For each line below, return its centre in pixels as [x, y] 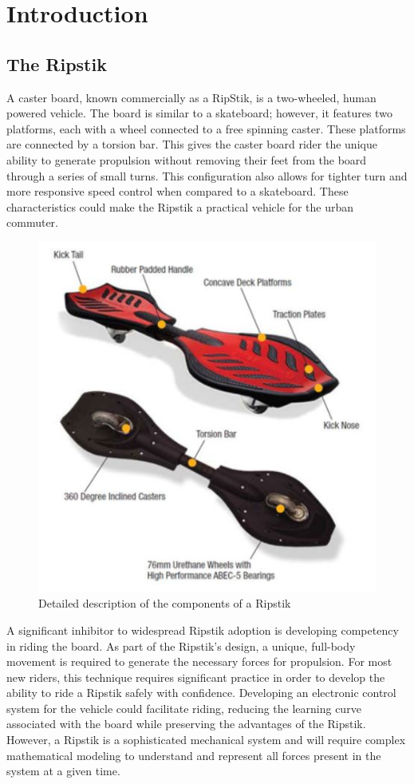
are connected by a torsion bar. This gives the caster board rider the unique [192, 144]
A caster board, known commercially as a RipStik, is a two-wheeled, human [191, 97]
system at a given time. [63, 771]
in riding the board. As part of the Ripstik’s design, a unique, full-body [181, 645]
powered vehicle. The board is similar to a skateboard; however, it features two [199, 113]
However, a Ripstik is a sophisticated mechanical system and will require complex [206, 740]
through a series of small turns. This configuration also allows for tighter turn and [207, 175]
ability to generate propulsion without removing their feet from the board [187, 159]
